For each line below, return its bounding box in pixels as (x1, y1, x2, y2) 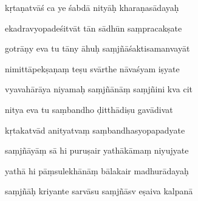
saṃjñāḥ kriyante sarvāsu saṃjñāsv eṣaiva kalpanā (5, 185, 193, 197)
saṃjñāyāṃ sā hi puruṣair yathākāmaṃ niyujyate (5, 144, 189, 157)
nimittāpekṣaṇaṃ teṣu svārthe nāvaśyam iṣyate (5, 62, 180, 75)
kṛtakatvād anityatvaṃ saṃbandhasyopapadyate (5, 123, 185, 136)
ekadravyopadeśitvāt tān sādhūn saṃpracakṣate (5, 21, 182, 34)
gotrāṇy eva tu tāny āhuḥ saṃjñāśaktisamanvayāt (5, 42, 190, 55)
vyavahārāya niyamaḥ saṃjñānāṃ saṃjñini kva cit (5, 83, 193, 95)
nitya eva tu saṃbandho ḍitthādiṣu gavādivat (5, 103, 173, 115)
